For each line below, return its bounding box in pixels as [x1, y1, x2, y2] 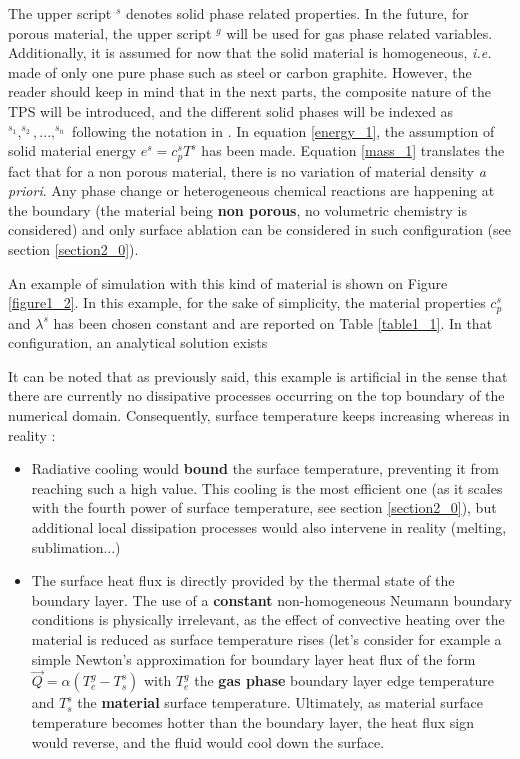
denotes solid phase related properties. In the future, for [125, 3, 469, 23]
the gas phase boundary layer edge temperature [194, 670, 494, 691]
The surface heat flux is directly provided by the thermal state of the [31, 570, 455, 591]
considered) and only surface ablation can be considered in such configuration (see [8, 219, 512, 240]
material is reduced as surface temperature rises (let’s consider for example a [31, 628, 502, 649]
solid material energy [8, 140, 137, 161]
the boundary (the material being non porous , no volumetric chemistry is [8, 199, 468, 220]
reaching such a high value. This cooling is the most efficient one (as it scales [31, 477, 503, 498]
